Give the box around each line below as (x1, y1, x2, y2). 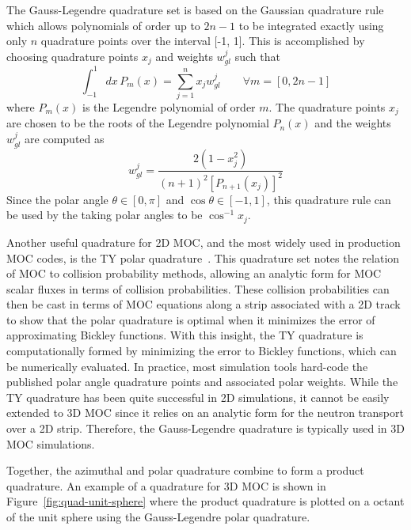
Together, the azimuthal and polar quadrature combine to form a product (6, 462, 364, 479)
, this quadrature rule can (266, 191, 391, 207)
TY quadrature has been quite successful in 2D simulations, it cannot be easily (6, 388, 390, 405)
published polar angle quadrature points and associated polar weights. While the (6, 373, 398, 390)
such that (234, 47, 280, 64)
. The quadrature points (268, 99, 386, 115)
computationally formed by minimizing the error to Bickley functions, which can (6, 343, 397, 359)
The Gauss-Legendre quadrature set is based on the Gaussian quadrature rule (6, 2, 384, 17)
